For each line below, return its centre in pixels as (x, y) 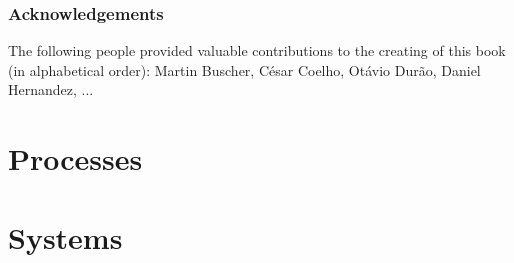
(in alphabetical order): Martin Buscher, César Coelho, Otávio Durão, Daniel (244, 69)
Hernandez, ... (51, 89)
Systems (65, 236)
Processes (75, 158)
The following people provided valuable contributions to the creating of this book (257, 50)
